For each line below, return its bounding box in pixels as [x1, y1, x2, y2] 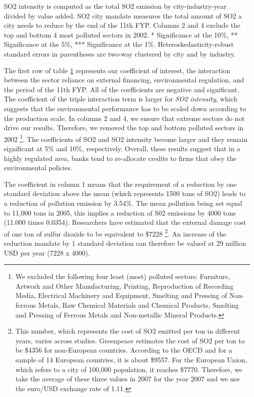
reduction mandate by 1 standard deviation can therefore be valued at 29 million [4, 238, 246, 248]
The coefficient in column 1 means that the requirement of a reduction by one [4, 179, 237, 189]
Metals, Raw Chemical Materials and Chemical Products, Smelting [38, 299, 239, 310]
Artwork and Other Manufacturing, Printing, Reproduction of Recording [15, 280, 233, 291]
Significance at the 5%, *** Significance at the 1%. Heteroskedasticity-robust [4, 39, 234, 49]
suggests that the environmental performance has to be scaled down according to [4, 103, 246, 113]
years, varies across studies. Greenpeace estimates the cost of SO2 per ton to [15, 335, 245, 345]
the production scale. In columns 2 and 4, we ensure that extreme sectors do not [4, 113, 245, 123]
